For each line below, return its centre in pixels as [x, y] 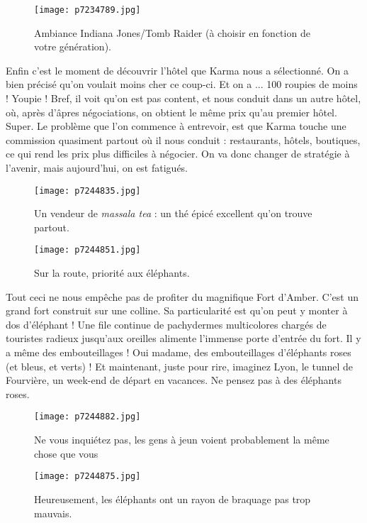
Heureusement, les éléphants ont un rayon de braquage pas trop [173, 499]
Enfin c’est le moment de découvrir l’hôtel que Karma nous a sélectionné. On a [177, 70]
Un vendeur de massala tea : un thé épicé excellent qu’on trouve [173, 213]
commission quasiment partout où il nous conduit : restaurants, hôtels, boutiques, [183, 139]
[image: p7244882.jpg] [87, 417]
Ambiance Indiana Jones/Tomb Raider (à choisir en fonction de [172, 32]
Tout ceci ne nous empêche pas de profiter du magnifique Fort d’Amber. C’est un [182, 296]
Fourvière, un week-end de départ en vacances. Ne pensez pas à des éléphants [174, 380]
